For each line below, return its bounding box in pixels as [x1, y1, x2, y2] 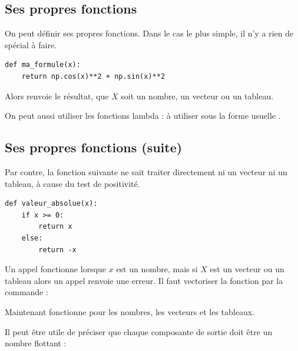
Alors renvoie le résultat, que [5, 89, 109, 102]
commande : [5, 286, 48, 298]
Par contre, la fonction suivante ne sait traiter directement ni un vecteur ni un [5, 165, 287, 178]
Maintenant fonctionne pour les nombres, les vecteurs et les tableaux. [5, 305, 254, 317]
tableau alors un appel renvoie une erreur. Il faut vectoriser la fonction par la [5, 274, 283, 286]
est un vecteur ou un [210, 263, 284, 275]
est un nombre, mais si [116, 263, 198, 275]
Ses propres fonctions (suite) [5, 138, 183, 156]
